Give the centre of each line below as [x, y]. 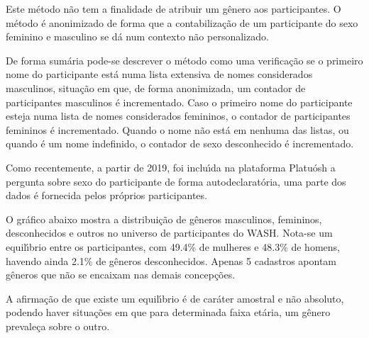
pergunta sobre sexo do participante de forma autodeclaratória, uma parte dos [176, 181]
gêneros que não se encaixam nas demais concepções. [121, 275]
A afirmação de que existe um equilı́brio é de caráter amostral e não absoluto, [175, 298]
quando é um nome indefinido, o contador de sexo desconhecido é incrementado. [180, 143]
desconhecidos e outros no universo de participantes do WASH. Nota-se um [169, 233]
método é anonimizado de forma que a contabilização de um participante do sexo [182, 22]
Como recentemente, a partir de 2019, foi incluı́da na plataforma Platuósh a [171, 167]
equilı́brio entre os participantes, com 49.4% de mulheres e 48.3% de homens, [173, 246]
